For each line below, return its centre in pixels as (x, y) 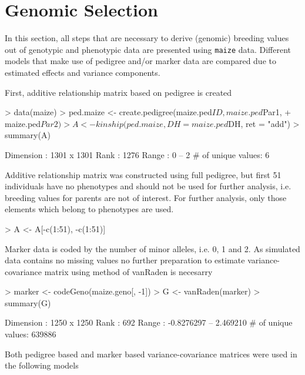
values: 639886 (31, 334)
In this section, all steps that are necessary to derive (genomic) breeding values (147, 38)
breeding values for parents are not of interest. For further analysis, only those (146, 197)
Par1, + (277, 112)
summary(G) (28, 302)
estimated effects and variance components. (83, 72)
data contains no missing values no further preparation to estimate (125, 260)
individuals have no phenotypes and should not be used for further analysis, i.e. (148, 186)
